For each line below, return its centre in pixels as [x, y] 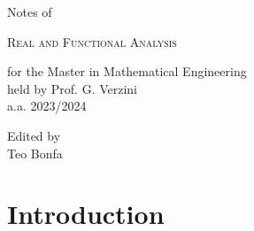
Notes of [30, 12]
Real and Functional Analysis [92, 41]
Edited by [34, 135]
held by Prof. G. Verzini [73, 88]
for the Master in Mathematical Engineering [127, 71]
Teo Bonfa [35, 153]
